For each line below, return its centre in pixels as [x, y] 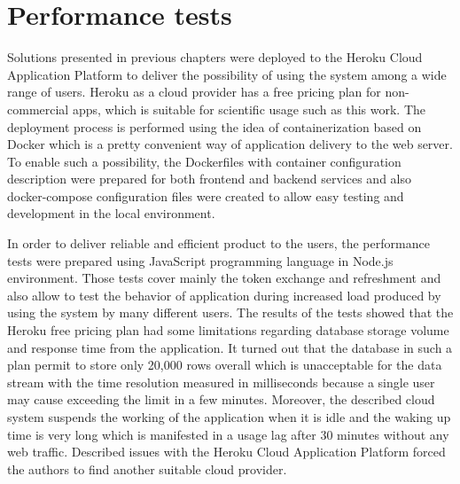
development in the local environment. [111, 213]
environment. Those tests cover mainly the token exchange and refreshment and [224, 278]
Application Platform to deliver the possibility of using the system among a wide [227, 74]
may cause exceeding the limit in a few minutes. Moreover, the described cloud [221, 399]
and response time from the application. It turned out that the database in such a [230, 347]
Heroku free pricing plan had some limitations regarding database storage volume [228, 330]
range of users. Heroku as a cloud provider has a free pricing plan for [194, 92]
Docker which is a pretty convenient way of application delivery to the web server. [230, 144]
